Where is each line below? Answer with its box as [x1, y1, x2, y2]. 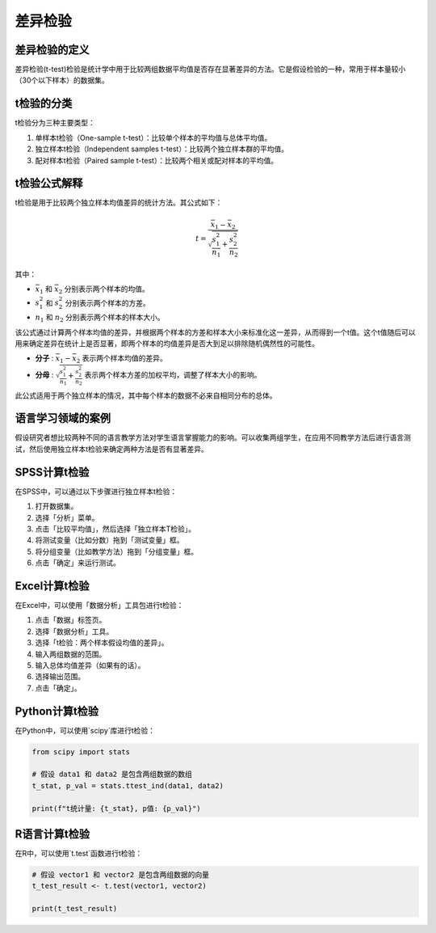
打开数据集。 [35, 501, 78, 511]
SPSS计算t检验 [15, 465, 90, 479]
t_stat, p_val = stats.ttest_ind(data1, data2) [31, 781, 224, 790]
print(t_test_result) [31, 904, 118, 914]
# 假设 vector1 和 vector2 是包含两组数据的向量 [31, 870, 210, 880]
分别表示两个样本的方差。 [65, 298, 151, 307]
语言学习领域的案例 [15, 412, 111, 425]
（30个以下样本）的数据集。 [15, 75, 109, 85]
